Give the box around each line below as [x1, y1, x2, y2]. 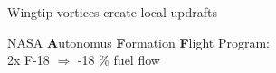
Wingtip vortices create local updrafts [7, 3, 218, 21]
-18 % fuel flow [77, 50, 160, 69]
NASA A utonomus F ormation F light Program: [7, 32, 270, 51]
